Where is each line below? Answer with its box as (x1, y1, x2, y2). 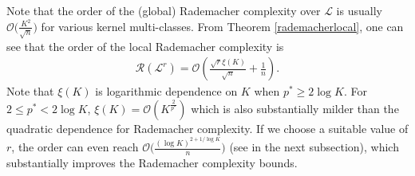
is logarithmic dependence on (95, 83, 238, 100)
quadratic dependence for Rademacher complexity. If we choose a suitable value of (6, 119, 409, 136)
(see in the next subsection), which (229, 139, 399, 155)
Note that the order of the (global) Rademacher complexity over (6, 2, 321, 18)
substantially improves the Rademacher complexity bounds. (6, 154, 298, 171)
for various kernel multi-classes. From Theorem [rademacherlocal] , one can (41, 18, 404, 34)
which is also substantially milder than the (191, 100, 399, 116)
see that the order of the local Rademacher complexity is (6, 37, 284, 54)
